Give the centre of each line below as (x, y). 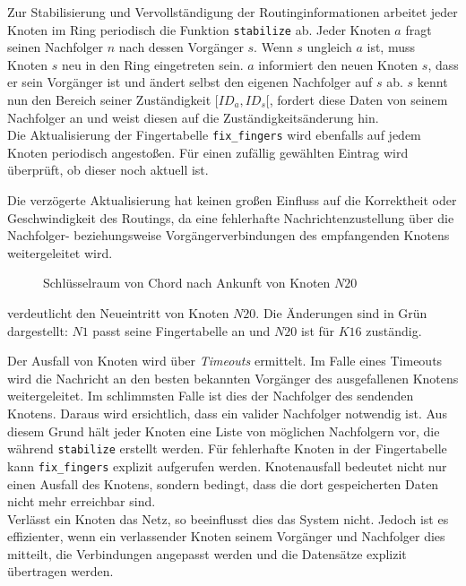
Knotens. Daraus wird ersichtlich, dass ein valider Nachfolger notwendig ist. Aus (227, 413)
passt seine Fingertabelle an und (181, 330)
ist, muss (391, 47)
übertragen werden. (60, 571)
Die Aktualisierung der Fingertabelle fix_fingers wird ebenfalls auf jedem (214, 135)
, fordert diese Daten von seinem (358, 100)
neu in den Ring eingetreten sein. (153, 64)
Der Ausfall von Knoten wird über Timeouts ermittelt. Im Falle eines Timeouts (225, 361)
